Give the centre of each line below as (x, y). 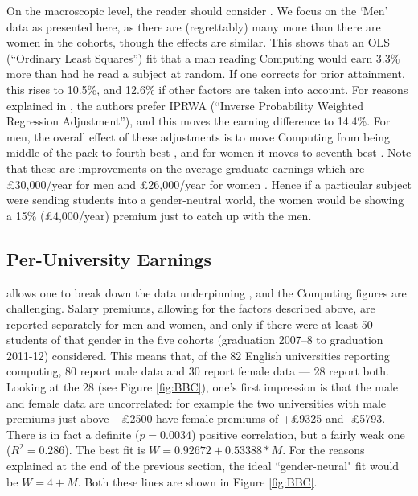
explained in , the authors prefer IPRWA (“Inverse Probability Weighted (185, 105)
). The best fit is (105, 450)
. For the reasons (324, 450)
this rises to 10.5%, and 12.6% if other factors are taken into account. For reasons (207, 89)
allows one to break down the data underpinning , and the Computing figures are (207, 292)
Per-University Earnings (109, 258)
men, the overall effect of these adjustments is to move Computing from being (199, 136)
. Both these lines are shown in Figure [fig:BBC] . (197, 481)
